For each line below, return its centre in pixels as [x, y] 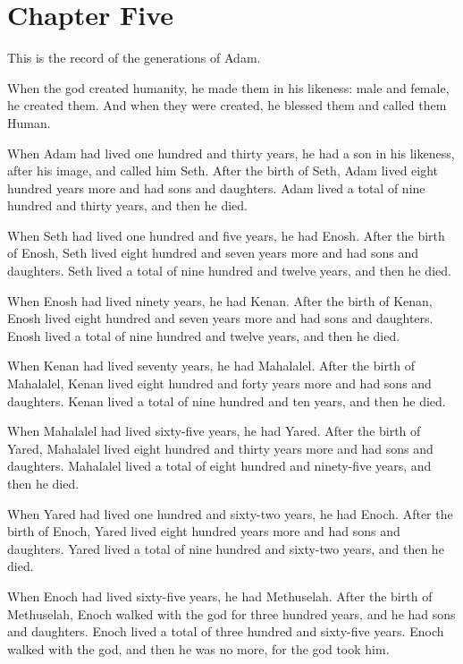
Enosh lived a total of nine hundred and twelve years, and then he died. [204, 335]
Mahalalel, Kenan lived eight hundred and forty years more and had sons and [219, 383]
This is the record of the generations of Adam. [134, 58]
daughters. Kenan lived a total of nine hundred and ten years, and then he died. [227, 400]
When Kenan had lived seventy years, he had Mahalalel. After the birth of [211, 366]
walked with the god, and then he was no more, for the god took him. [198, 648]
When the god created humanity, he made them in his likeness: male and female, [228, 87]
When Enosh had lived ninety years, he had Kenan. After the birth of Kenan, [220, 300]
